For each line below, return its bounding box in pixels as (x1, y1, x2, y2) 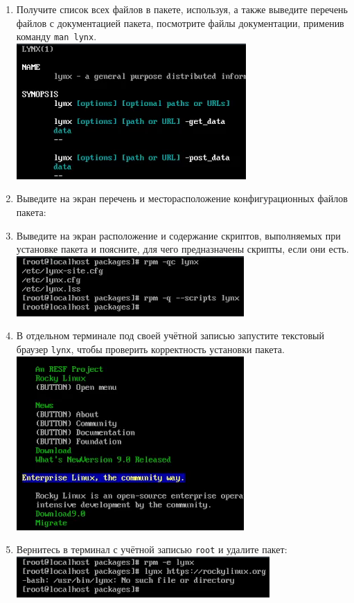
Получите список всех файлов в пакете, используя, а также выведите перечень (16, 2, 348, 16)
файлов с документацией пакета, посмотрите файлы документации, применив (16, 15, 344, 30)
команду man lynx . (16, 29, 97, 44)
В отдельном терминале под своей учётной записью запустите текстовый (16, 328, 324, 343)
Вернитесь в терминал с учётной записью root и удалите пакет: (16, 542, 287, 557)
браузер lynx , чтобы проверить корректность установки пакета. (16, 342, 285, 356)
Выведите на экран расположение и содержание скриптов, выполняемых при (16, 228, 341, 242)
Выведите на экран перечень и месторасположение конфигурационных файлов (16, 191, 348, 206)
